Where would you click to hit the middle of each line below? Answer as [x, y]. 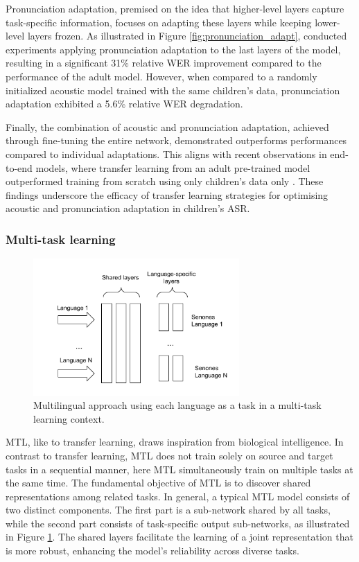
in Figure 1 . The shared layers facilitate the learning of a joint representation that [179, 537]
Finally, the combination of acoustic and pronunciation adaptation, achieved [167, 126]
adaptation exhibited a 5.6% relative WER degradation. [124, 104]
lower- [327, 22]
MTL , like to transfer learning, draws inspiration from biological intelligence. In [175, 442]
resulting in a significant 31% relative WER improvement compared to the [164, 63]
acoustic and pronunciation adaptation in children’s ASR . [128, 208]
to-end [19, 167]
